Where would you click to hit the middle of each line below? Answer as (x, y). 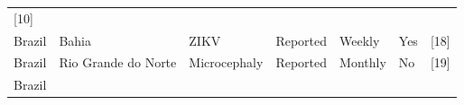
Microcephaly (226, 62)
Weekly (360, 40)
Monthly (363, 62)
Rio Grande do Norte (118, 62)
